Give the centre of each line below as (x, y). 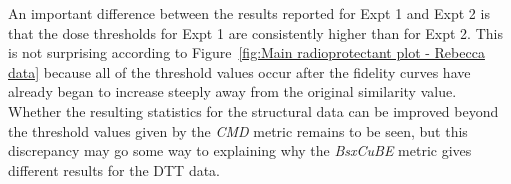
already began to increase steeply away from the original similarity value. (232, 91)
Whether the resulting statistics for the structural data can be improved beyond (253, 110)
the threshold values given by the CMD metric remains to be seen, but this (238, 130)
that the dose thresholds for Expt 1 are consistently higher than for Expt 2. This (255, 32)
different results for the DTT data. (114, 169)
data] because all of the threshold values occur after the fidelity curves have (239, 71)
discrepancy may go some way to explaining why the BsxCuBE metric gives (240, 150)
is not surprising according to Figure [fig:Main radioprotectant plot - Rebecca (246, 52)
